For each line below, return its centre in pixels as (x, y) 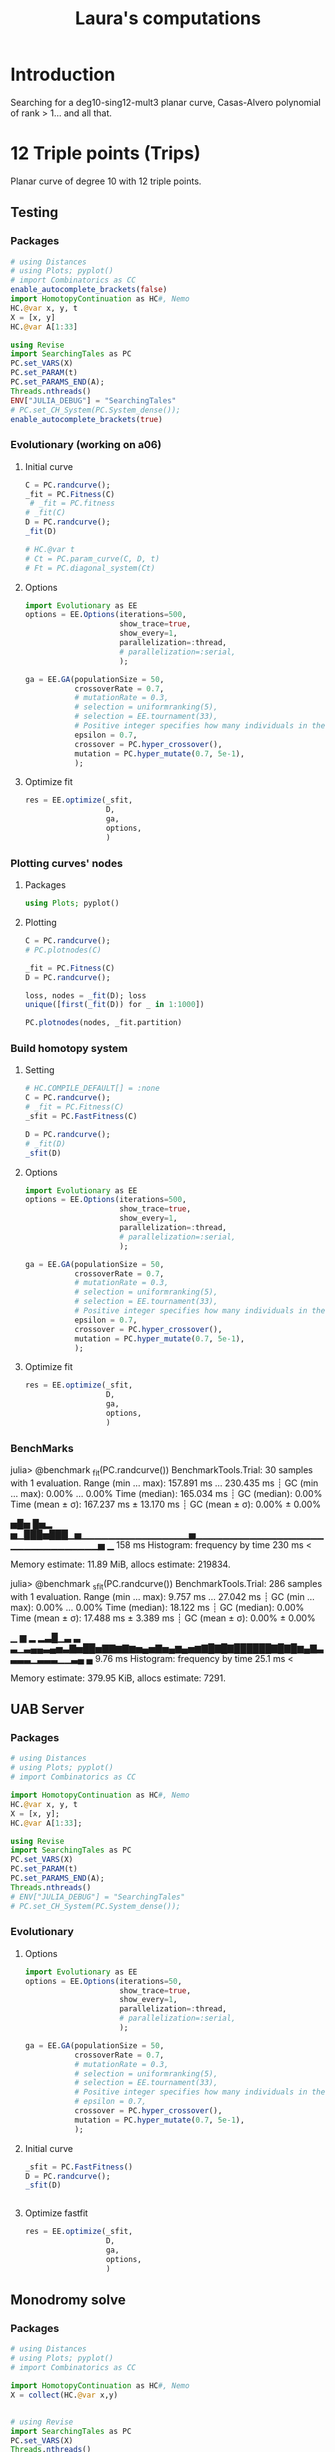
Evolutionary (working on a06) (86, 445)
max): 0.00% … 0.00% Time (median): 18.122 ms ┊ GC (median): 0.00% (157, 1607)
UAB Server (47, 1709)
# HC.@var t (49, 549)
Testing (34, 212)
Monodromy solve (68, 2300)
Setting (39, 1070)
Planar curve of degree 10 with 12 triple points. (106, 181)
